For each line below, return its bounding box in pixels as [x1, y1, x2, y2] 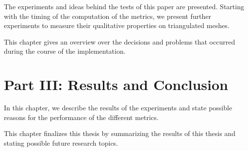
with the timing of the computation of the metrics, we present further [4, 11, 211, 21]
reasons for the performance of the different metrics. [4, 112, 159, 122]
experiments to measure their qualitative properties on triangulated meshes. [4, 20, 230, 30]
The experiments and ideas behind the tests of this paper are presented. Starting [4, 1, 244, 11]
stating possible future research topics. [4, 137, 118, 148]
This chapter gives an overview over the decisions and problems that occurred [4, 36, 235, 46]
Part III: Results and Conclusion [4, 75, 228, 94]
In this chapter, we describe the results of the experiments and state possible [4, 103, 232, 113]
